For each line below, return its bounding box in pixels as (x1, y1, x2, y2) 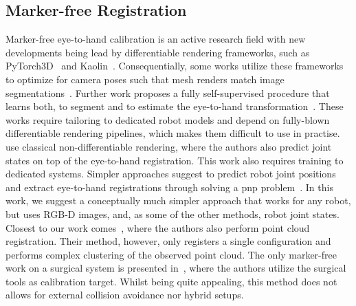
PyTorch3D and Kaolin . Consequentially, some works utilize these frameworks (5, 58, 344, 73)
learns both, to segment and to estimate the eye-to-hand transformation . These (5, 99, 344, 113)
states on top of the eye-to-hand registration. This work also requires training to (5, 153, 344, 167)
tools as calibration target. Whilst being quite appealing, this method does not (5, 274, 337, 288)
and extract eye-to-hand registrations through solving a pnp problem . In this (5, 179, 333, 194)
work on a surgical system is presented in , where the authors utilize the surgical (5, 261, 346, 275)
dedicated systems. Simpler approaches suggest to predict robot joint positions (5, 166, 336, 181)
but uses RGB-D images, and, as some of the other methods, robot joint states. (5, 206, 340, 221)
